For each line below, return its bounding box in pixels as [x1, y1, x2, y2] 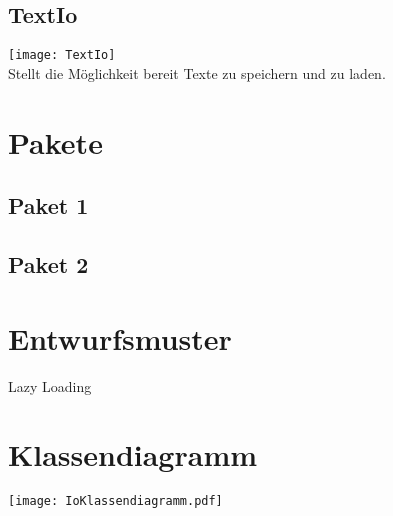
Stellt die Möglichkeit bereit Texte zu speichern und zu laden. [8, 62, 386, 83]
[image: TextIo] [8, 48, 116, 63]
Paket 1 [8, 190, 89, 221]
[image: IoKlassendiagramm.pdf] [8, 494, 223, 509]
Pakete [8, 121, 103, 162]
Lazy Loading [8, 375, 92, 396]
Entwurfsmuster [8, 317, 232, 358]
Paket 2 [8, 249, 89, 279]
